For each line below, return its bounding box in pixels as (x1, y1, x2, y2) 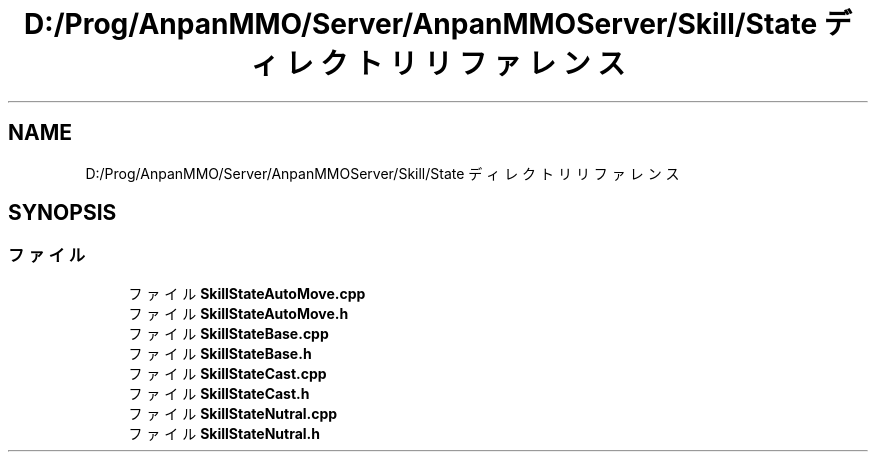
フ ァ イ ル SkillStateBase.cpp (128, 324, 329, 342)
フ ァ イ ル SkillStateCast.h (128, 384, 310, 402)
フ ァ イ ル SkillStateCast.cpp (128, 364, 327, 382)
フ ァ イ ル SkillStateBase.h (128, 344, 312, 362)
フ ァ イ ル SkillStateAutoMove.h (128, 304, 349, 322)
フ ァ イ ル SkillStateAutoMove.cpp (128, 284, 366, 302)
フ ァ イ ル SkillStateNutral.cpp (128, 404, 338, 422)
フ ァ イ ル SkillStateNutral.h (128, 424, 320, 442)
